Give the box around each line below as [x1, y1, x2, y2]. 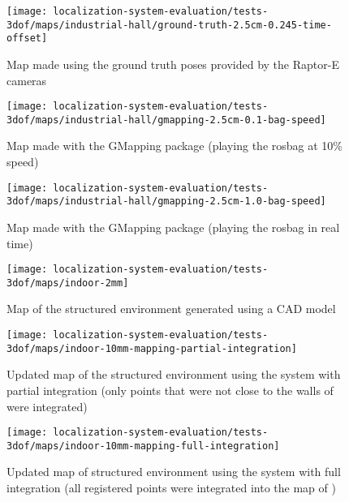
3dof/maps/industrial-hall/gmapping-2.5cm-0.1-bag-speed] [6, 114, 326, 126]
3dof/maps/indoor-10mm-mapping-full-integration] [6, 440, 280, 452]
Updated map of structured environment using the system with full [6, 463, 341, 480]
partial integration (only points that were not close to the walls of [6, 381, 334, 398]
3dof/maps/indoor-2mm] [6, 277, 129, 289]
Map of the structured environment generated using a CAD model [6, 300, 336, 317]
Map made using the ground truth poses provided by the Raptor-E [6, 55, 339, 72]
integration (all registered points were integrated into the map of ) [6, 479, 336, 496]
